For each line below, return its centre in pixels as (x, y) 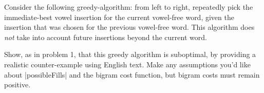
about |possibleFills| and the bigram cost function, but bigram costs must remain (132, 74)
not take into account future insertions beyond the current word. (106, 37)
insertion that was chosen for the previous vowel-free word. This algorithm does (129, 27)
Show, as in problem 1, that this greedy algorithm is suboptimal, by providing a (130, 54)
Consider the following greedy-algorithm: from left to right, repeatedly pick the (129, 7)
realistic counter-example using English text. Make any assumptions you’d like (127, 64)
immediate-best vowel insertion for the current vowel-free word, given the (119, 17)
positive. (17, 85)
